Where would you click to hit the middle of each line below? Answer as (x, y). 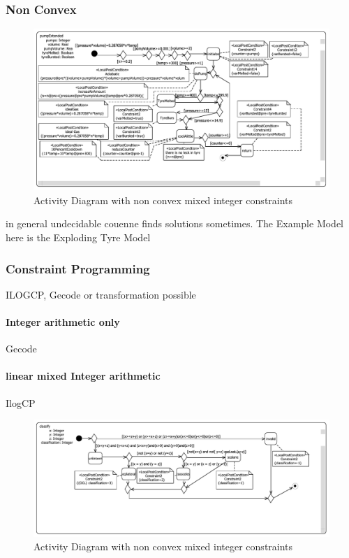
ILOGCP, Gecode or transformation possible (101, 294)
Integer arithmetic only (63, 322)
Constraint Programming (78, 268)
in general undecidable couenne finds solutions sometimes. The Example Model (175, 223)
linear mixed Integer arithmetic (83, 376)
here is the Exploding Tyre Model (78, 237)
